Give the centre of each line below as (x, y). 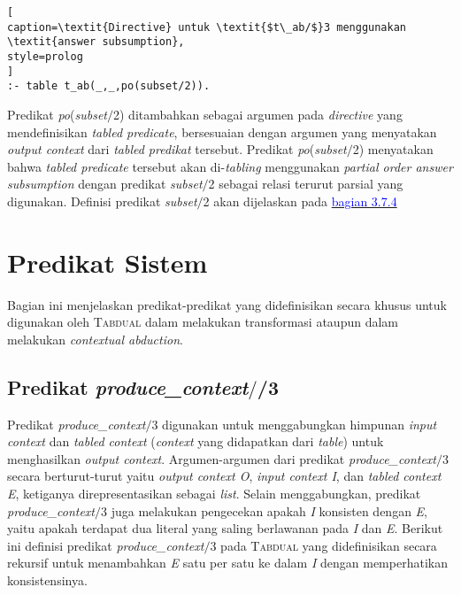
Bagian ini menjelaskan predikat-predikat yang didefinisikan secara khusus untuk (227, 304)
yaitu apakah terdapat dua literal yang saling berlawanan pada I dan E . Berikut (225, 528)
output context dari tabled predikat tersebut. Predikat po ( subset (177, 149)
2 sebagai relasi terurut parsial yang (306, 184)
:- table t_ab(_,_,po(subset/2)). (109, 86)
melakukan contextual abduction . (95, 339)
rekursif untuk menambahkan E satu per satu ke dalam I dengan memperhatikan (227, 563)
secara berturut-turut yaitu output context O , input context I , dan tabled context (224, 476)
